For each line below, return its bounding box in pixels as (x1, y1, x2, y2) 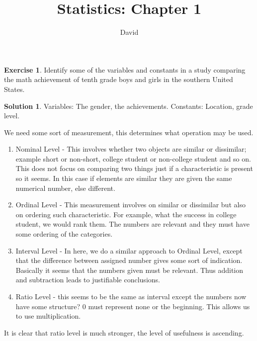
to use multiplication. (15, 311, 81, 321)
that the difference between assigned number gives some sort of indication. (15, 255, 243, 265)
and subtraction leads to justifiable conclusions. (15, 274, 160, 285)
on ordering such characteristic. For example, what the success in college (15, 209, 237, 219)
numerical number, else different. (15, 182, 115, 193)
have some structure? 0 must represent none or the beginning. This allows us (15, 301, 250, 311)
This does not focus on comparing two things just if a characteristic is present (15, 163, 253, 173)
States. (4, 84, 25, 94)
